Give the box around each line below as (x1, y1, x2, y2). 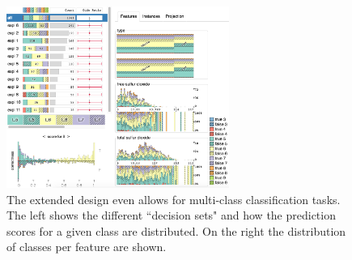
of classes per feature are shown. (6, 238, 167, 255)
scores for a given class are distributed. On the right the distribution (6, 222, 346, 239)
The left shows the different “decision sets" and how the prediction (6, 207, 336, 224)
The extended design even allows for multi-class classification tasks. (6, 190, 341, 207)
